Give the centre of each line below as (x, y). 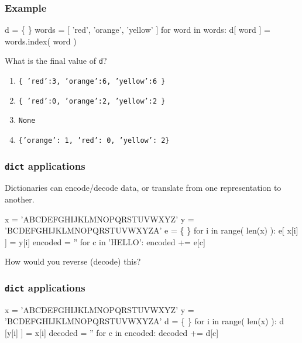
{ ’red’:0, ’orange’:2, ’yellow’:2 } (92, 101)
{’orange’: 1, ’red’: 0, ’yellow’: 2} (94, 141)
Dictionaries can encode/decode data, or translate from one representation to (143, 188)
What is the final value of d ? (56, 61)
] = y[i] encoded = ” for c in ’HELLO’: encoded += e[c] (105, 241)
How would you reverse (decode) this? (73, 261)
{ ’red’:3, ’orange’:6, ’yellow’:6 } (92, 82)
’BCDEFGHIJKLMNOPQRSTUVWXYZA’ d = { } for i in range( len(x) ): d (144, 321)
